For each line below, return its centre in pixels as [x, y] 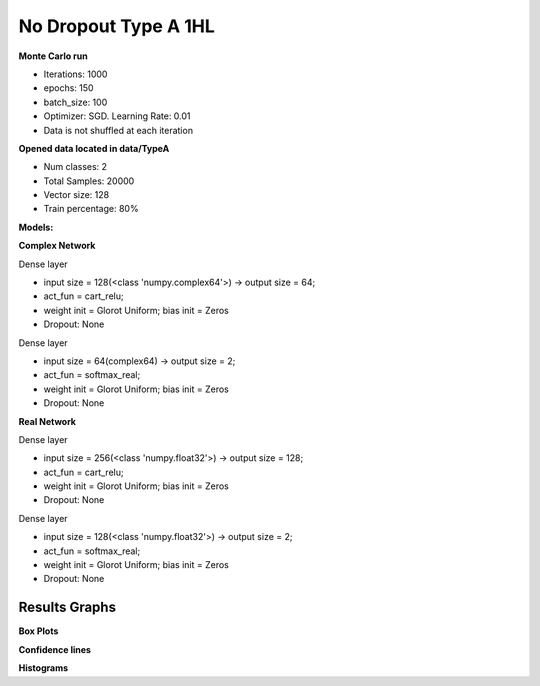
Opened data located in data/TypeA [94, 148]
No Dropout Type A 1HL [116, 26]
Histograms [43, 668]
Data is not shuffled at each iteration [118, 130]
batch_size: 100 [75, 102]
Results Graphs [67, 607]
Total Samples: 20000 [89, 181]
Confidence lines [55, 649]
